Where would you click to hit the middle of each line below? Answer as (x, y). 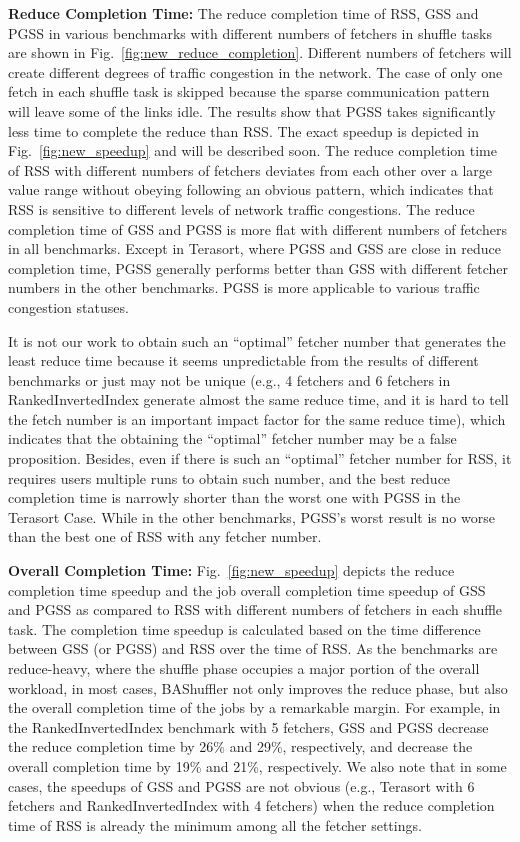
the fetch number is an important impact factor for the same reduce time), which (257, 418)
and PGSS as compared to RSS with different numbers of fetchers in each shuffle (255, 609)
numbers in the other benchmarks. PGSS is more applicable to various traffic (244, 287)
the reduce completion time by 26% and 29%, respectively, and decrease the (240, 746)
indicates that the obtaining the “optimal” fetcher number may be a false (232, 438)
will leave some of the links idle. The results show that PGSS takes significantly (252, 110)
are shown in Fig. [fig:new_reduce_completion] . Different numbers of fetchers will (260, 52)
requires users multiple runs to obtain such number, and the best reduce (229, 477)
